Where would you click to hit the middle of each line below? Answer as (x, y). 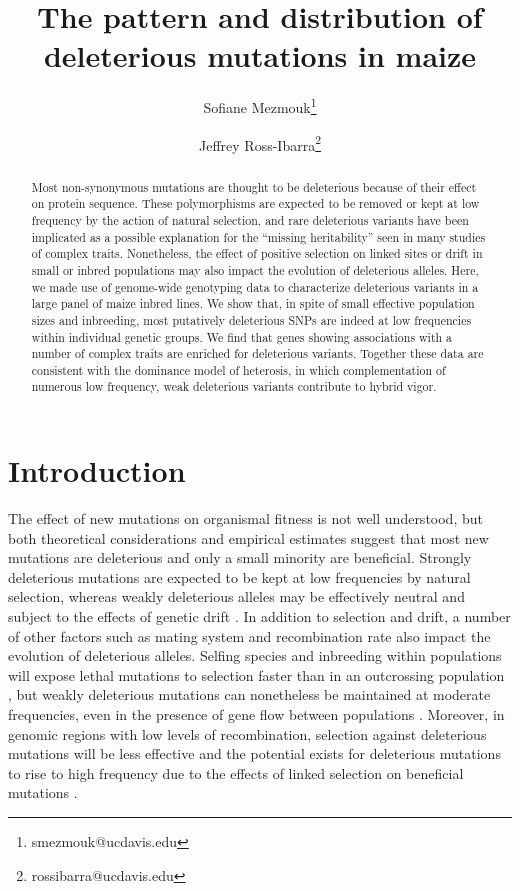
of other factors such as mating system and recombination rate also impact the (249, 635)
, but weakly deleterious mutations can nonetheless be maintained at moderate (249, 694)
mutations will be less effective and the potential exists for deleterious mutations (254, 753)
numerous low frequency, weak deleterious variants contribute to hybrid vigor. (234, 386)
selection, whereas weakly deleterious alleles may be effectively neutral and (236, 596)
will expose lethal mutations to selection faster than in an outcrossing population (256, 674)
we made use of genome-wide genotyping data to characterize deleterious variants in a (255, 286)
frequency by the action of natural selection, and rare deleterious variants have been (250, 219)
